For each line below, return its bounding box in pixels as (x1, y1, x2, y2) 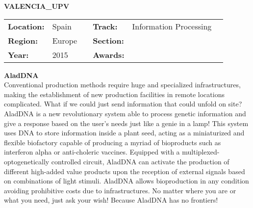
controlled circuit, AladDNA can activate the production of (51, 156, 229, 166)
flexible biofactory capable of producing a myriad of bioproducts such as (4, 137, 221, 147)
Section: (93, 34, 124, 46)
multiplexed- (182, 147, 220, 157)
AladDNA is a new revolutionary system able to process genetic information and (4, 108, 246, 118)
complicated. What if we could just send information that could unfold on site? (4, 99, 242, 109)
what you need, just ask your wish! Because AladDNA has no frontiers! (4, 195, 218, 205)
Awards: (93, 49, 125, 60)
